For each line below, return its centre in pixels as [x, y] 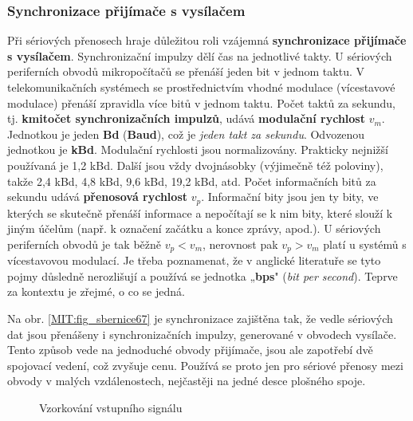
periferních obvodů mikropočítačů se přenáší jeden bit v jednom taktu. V [186, 71]
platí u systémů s [365, 244]
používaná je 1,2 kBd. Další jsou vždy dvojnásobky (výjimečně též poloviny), [195, 165]
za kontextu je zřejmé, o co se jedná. [96, 291]
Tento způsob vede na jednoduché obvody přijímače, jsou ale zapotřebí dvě [190, 350]
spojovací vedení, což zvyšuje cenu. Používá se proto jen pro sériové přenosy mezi [205, 365]
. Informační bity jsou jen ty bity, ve [290, 197]
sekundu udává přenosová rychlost [97, 197]
